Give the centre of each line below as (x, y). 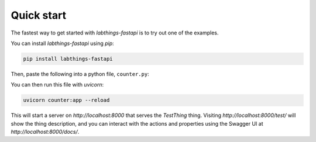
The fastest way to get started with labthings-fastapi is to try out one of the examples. (115, 33)
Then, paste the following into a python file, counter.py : (80, 74)
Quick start (39, 15)
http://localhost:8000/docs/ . (45, 132)
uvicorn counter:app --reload (66, 100)
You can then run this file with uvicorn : (57, 85)
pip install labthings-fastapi (68, 59)
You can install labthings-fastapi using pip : (62, 43)
